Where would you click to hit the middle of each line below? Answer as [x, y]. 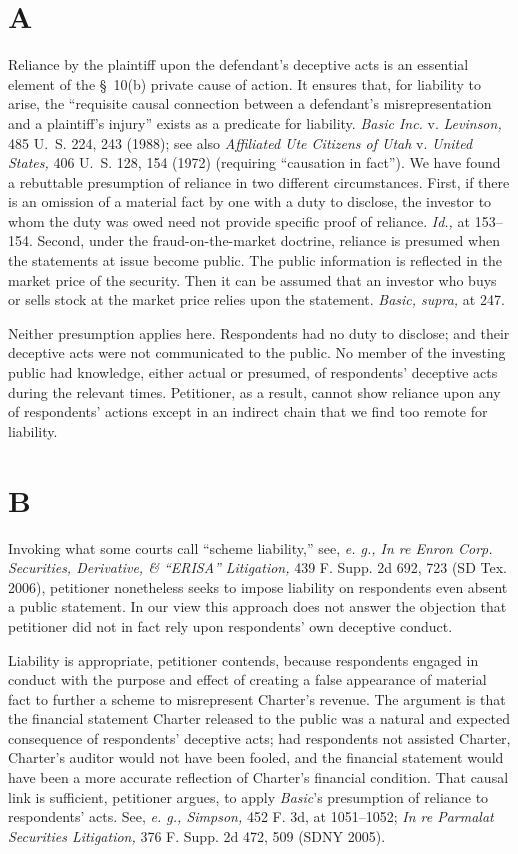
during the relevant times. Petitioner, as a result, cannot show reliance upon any [254, 391]
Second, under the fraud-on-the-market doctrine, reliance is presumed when [268, 240]
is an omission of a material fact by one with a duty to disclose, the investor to [250, 201]
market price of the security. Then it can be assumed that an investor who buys [252, 279]
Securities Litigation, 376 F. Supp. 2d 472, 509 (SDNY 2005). [197, 835]
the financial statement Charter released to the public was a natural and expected [259, 718]
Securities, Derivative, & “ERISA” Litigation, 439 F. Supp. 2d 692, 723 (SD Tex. [257, 567]
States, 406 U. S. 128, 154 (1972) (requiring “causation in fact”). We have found [254, 162]
